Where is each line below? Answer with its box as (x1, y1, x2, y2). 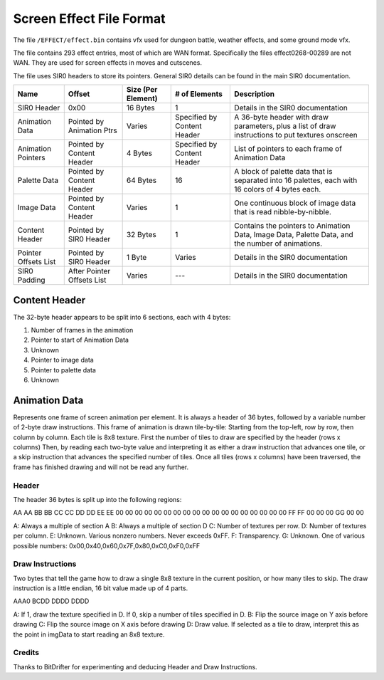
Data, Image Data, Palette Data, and (234, 230, 353, 240)
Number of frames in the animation (31, 326, 134, 335)
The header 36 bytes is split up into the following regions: (13, 495, 182, 503)
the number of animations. (234, 239, 323, 249)
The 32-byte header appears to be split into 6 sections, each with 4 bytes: (13, 313, 231, 321)
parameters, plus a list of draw (234, 121, 336, 131)
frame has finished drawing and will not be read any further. (13, 463, 188, 471)
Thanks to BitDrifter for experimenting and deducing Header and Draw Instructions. (13, 662, 257, 671)
